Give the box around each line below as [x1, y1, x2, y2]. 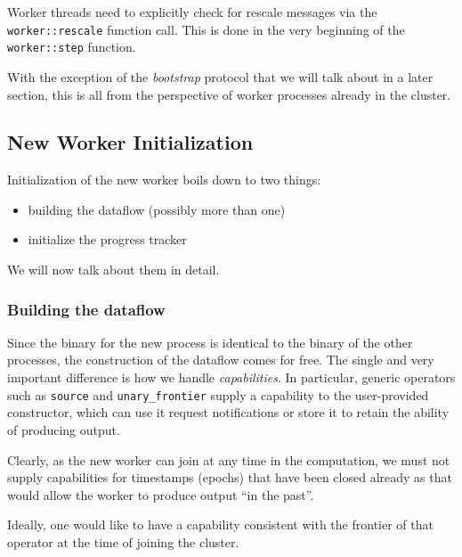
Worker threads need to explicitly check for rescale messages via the [7, 3, 377, 20]
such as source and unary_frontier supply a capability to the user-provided [7, 385, 429, 404]
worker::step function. [7, 37, 136, 56]
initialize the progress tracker [28, 230, 187, 249]
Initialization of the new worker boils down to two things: [7, 170, 321, 189]
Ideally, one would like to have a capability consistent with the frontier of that [7, 515, 434, 534]
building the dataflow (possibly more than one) [28, 200, 286, 218]
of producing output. [7, 420, 120, 438]
